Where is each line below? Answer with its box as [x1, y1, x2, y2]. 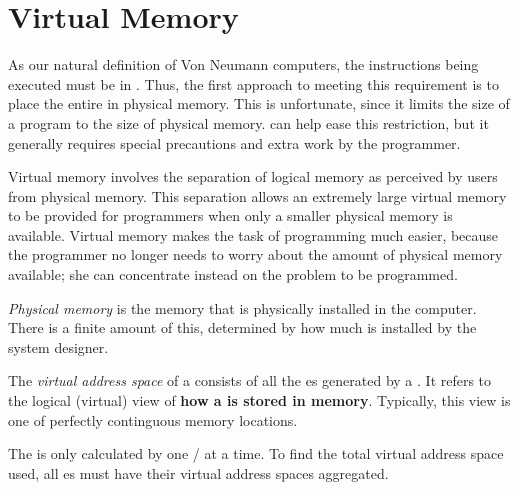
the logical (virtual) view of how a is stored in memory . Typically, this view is [8, 390, 511, 411]
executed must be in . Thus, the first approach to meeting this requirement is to [8, 73, 499, 94]
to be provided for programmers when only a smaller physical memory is [8, 205, 453, 226]
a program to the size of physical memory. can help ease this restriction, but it [8, 112, 489, 133]
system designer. [8, 336, 109, 357]
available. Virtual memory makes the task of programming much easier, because [8, 224, 499, 245]
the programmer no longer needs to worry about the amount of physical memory [8, 244, 503, 265]
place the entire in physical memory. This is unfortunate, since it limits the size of [8, 93, 510, 114]
